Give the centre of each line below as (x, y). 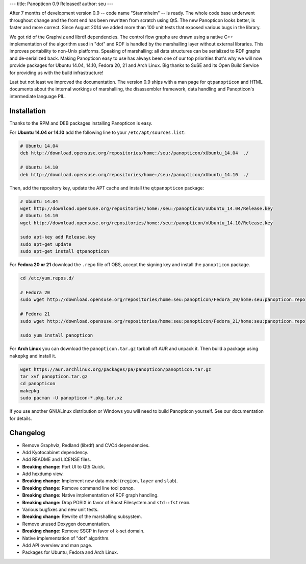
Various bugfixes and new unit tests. (60, 510)
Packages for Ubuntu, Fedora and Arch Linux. (70, 552)
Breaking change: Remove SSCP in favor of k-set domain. (83, 531)
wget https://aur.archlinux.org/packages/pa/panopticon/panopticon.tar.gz (116, 369)
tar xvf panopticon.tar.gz (54, 377)
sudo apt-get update (46, 244)
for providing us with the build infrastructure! (57, 73)
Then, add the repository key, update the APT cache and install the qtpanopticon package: (107, 188)
